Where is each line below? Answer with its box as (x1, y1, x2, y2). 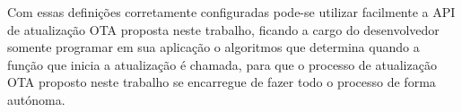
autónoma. (7, 90, 65, 108)
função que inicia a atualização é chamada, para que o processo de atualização (7, 55, 437, 73)
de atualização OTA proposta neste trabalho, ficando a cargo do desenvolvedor (7, 20, 440, 39)
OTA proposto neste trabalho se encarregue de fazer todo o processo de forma (7, 73, 436, 91)
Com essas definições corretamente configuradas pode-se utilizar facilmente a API (7, 3, 456, 21)
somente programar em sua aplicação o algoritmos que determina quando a (7, 38, 420, 56)
